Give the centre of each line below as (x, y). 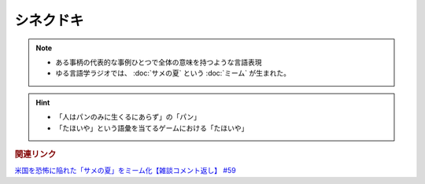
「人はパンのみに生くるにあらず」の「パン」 (128, 117)
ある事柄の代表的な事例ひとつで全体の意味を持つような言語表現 (159, 62)
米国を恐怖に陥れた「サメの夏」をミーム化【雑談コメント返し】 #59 (125, 171)
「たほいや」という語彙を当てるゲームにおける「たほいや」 (152, 128)
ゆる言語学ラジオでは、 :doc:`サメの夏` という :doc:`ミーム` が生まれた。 (173, 73)
